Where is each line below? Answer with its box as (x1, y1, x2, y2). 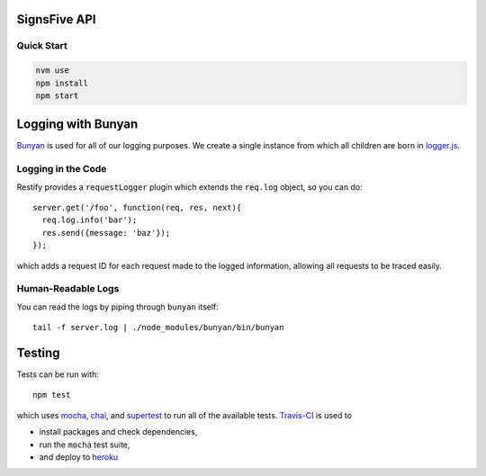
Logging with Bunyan (16, 117, 139, 132)
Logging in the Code (16, 163, 107, 175)
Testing (16, 345, 60, 360)
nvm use (35, 66, 69, 76)
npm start (35, 90, 79, 101)
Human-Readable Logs (16, 283, 120, 295)
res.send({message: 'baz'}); (41, 228, 171, 238)
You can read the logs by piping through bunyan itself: (16, 301, 220, 312)
